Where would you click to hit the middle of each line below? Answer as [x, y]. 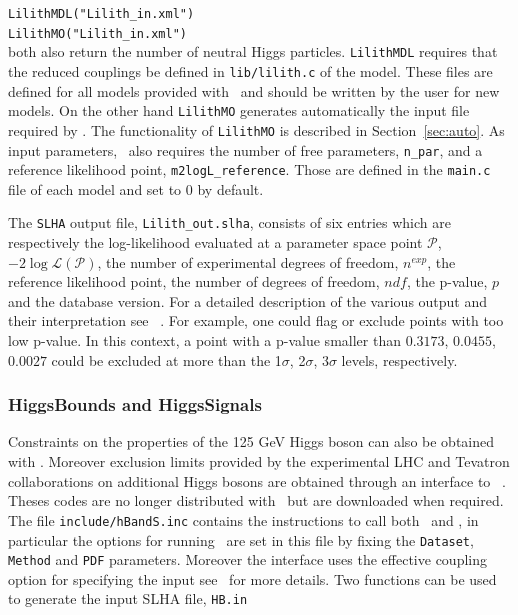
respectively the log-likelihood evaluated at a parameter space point [215, 242]
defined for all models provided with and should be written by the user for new [254, 90]
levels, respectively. [399, 359]
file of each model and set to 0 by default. [136, 188]
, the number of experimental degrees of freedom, [248, 261]
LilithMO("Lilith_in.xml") [97, 33]
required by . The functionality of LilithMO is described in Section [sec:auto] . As [256, 129]
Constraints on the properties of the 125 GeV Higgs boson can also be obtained [251, 441]
